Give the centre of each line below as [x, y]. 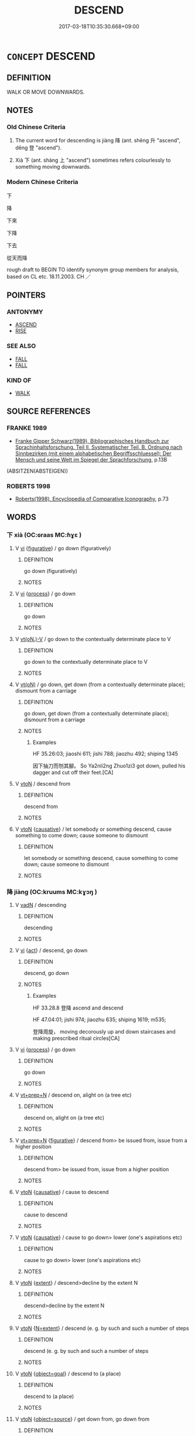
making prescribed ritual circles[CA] [76, 1038]
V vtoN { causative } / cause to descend [62, 1192]
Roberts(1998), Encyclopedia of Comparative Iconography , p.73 [92, 499]
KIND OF [19, 380]
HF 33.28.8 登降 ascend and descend [78, 1008]
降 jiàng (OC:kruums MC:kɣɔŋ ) [52, 892]
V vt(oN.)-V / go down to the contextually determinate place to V [93, 639]
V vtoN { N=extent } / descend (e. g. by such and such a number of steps [102, 1328]
